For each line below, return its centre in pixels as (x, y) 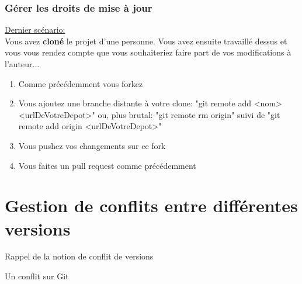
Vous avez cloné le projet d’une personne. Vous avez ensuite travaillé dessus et (146, 41)
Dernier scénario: (35, 30)
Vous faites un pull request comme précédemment (107, 165)
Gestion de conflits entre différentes (151, 205)
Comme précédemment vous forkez (81, 83)
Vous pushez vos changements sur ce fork (92, 145)
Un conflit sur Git (37, 276)
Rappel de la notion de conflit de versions (79, 256)
